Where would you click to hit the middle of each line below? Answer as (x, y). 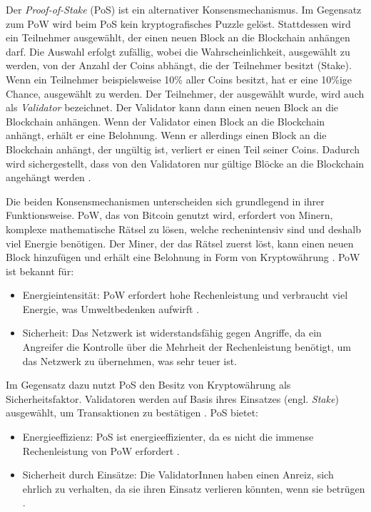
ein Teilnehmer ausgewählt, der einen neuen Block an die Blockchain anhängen (178, 37)
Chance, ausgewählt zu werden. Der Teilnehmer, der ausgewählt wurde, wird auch (185, 93)
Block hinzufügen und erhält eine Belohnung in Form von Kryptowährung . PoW (183, 257)
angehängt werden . (49, 177)
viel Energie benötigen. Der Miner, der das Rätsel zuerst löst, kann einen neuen (180, 243)
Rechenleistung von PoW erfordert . (101, 450)
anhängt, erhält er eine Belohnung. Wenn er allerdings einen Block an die (166, 135)
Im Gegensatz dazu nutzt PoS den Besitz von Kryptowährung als (148, 385)
